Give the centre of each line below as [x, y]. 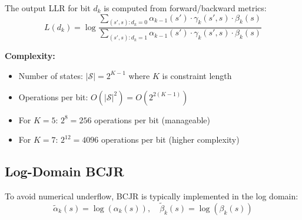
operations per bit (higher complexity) [170, 139]
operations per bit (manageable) [152, 119]
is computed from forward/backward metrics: [185, 8]
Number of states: [51, 75]
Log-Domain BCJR [64, 171]
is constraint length [197, 75]
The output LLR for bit [48, 8]
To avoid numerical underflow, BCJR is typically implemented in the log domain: [152, 196]
